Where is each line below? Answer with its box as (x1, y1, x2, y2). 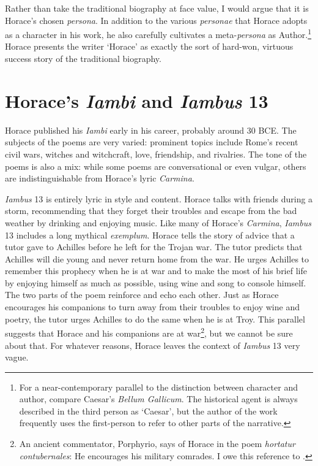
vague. (5, 351, 29, 364)
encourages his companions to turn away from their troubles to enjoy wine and (5, 300, 300, 313)
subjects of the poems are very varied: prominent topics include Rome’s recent (5, 136, 298, 148)
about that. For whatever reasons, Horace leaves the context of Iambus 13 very (5, 338, 300, 351)
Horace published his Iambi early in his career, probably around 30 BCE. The (5, 123, 297, 136)
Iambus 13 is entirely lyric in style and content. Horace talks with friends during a (5, 192, 313, 205)
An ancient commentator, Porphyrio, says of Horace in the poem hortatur (19, 437, 295, 450)
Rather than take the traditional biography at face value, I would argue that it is (5, 2, 309, 14)
